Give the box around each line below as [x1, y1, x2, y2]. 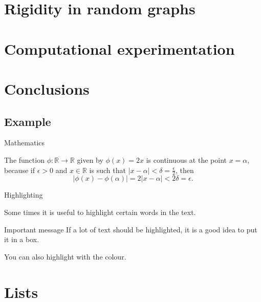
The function [4, 154, 45, 165]
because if [4, 164, 35, 175]
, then [175, 164, 194, 175]
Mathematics [4, 137, 45, 148]
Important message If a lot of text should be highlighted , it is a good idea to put [4, 224, 257, 234]
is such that [89, 164, 126, 175]
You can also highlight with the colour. [4, 251, 126, 262]
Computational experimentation [4, 38, 235, 59]
